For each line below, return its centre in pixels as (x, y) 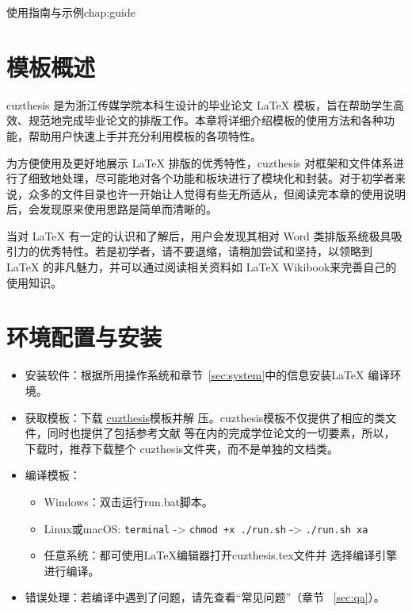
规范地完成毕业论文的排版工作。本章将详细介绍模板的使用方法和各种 (206, 120)
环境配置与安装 (84, 337)
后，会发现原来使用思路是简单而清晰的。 (112, 209)
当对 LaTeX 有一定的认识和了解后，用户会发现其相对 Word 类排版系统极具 (199, 235)
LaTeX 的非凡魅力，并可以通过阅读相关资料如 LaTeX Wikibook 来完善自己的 (202, 267)
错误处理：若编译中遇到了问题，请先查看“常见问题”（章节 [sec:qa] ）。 (205, 597)
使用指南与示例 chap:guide (71, 12)
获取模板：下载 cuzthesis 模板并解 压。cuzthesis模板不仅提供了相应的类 (205, 417)
